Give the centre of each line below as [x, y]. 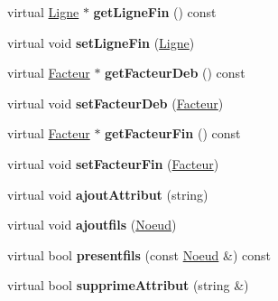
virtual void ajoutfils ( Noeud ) [92, 225]
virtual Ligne [43, 12]
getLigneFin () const [155, 12]
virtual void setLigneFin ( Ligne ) [101, 42]
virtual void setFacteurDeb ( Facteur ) [116, 103]
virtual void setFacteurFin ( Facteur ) [113, 163]
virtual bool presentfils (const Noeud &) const [139, 254]
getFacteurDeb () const [175, 73]
